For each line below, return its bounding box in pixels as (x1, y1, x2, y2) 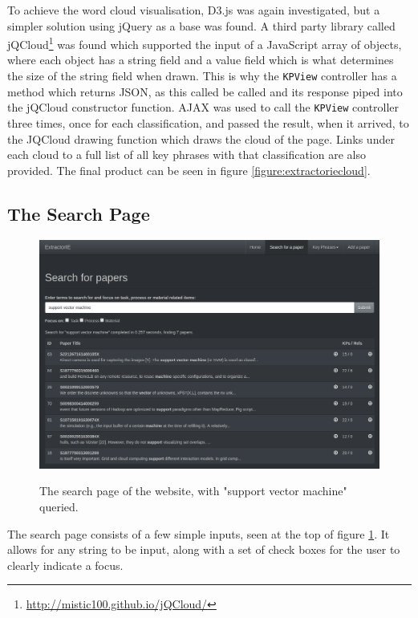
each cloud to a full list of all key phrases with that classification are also (7, 146, 366, 163)
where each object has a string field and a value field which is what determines (7, 51, 394, 68)
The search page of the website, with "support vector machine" (39, 482, 347, 499)
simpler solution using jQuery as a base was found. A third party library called (7, 17, 396, 34)
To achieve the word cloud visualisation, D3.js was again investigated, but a (7, 2, 380, 18)
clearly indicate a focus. (7, 556, 124, 573)
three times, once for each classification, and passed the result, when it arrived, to (7, 114, 409, 131)
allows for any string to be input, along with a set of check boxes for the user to (7, 541, 400, 558)
